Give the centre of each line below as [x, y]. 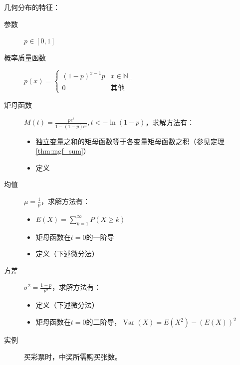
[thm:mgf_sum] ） [63, 151]
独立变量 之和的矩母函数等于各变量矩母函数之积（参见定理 [130, 141]
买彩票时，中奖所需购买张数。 [73, 356]
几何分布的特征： [32, 7]
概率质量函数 [25, 57]
